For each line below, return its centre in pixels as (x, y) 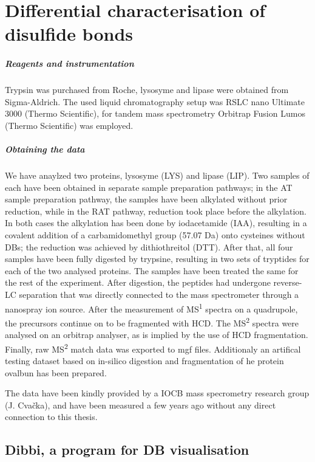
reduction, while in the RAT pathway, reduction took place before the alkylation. (156, 211)
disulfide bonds (69, 34)
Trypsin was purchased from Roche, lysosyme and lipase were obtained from (147, 90)
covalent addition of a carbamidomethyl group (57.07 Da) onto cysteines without (155, 235)
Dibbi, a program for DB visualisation (127, 450)
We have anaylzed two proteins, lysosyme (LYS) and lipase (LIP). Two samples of (157, 175)
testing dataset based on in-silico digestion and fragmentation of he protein (144, 360)
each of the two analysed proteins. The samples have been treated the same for (152, 270)
